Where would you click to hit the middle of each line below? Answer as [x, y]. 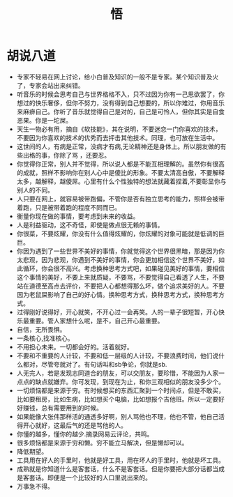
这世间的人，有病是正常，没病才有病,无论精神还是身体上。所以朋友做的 [118, 146]
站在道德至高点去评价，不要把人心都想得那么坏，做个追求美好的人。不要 [120, 286]
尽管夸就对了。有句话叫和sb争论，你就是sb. [104, 364]
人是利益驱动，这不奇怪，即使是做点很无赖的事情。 [90, 224]
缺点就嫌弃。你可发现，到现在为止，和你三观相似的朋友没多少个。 [130, 381]
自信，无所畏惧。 [41, 329]
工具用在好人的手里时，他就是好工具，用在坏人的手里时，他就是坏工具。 [120, 460]
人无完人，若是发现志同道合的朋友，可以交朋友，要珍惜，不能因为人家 [118, 373]
